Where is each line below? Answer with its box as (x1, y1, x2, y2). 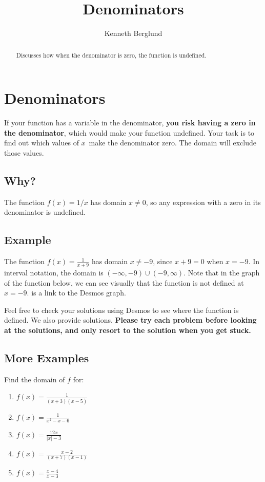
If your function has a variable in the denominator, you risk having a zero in (4, 117, 256, 128)
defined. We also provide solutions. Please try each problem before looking (4, 314, 257, 325)
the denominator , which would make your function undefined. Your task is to (4, 127, 255, 138)
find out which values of (4, 137, 79, 148)
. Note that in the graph (184, 267, 260, 277)
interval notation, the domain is (4, 267, 104, 277)
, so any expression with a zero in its (146, 196, 261, 207)
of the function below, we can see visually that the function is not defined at (4, 277, 244, 288)
